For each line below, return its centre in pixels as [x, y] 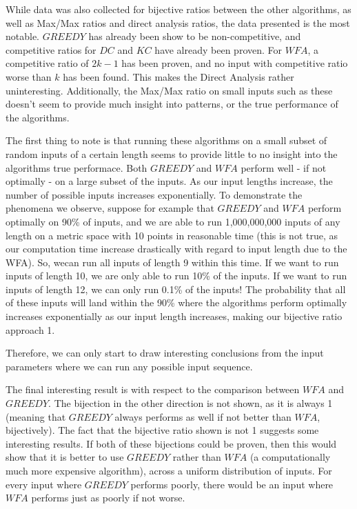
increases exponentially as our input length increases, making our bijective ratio [174, 316]
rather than [197, 457]
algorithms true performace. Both [76, 167]
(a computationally [290, 457]
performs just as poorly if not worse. [108, 498]
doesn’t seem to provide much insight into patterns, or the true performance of [172, 104]
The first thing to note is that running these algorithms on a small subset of [166, 140]
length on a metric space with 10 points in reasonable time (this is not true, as [172, 235]
